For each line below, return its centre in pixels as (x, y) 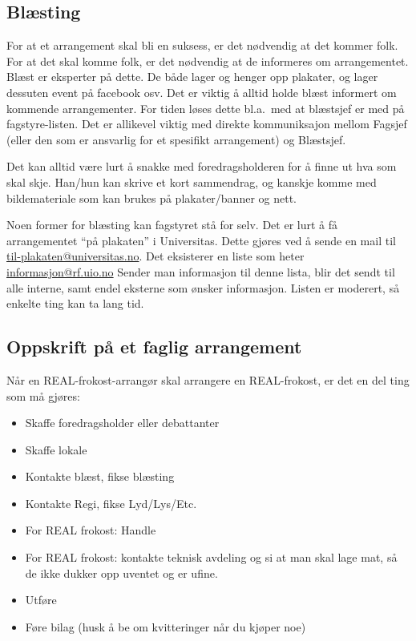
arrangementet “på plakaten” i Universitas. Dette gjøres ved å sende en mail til (201, 240)
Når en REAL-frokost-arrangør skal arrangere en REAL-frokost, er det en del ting (208, 379)
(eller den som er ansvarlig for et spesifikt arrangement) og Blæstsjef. (176, 139)
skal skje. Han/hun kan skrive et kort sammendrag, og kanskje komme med (192, 181)
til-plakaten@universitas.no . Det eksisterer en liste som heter (155, 256)
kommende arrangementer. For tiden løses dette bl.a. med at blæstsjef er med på (206, 108)
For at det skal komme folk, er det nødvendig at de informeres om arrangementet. (208, 60)
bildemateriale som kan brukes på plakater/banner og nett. (151, 198)
